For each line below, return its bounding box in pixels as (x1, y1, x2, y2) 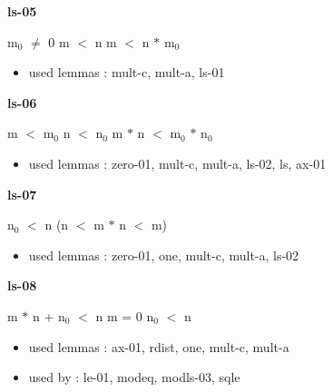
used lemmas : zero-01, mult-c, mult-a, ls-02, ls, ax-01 (28, 153, 327, 172)
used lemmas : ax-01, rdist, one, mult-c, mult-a (28, 337, 289, 356)
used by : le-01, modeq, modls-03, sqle (28, 367, 240, 387)
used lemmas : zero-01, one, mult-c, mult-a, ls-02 (28, 245, 299, 264)
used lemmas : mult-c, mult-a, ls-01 (28, 63, 225, 82)
